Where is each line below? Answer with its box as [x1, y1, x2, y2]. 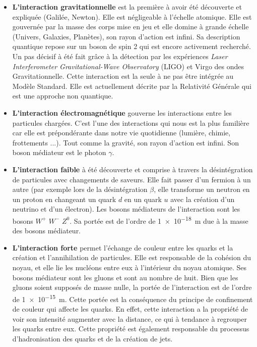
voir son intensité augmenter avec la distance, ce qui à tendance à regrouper [12, 313, 247, 324]
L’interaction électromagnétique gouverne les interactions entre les [12, 107, 232, 118]
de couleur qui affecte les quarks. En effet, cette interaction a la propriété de [12, 303, 248, 314]
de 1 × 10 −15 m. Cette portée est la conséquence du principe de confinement [12, 292, 253, 304]
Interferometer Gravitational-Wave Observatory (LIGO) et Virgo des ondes [12, 61, 244, 71]
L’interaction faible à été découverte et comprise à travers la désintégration [12, 164, 253, 174]
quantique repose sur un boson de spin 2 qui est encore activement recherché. [12, 41, 251, 52]
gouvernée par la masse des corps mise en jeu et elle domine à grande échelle [12, 21, 249, 32]
